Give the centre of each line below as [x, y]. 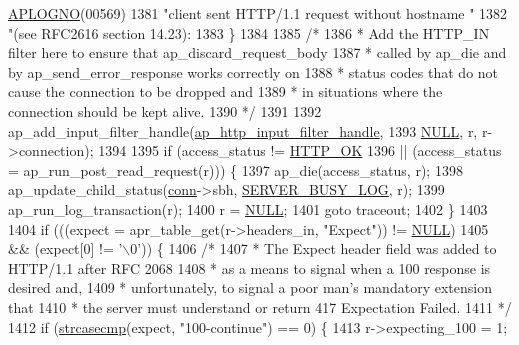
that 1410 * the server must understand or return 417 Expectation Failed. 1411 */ [260, 306]
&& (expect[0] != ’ [65, 248]
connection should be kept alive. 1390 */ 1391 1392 [165, 110]
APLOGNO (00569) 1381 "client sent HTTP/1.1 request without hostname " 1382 [258, 13]
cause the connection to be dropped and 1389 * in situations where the [225, 91]
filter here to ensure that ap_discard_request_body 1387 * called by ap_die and [257, 52]
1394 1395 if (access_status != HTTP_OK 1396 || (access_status [300, 150]
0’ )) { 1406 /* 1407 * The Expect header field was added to [313, 248]
